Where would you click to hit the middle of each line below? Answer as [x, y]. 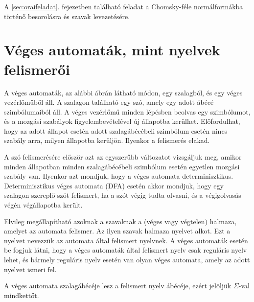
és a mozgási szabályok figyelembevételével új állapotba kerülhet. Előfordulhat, [122, 121]
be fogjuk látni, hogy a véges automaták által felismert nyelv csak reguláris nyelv [126, 250]
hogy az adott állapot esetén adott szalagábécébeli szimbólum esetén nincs [116, 130]
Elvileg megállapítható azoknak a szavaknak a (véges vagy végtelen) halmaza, [120, 221]
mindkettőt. [22, 295]
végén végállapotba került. [43, 205]
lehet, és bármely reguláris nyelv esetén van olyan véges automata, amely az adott [127, 259]
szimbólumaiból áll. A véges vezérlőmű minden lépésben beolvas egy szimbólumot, [127, 111]
